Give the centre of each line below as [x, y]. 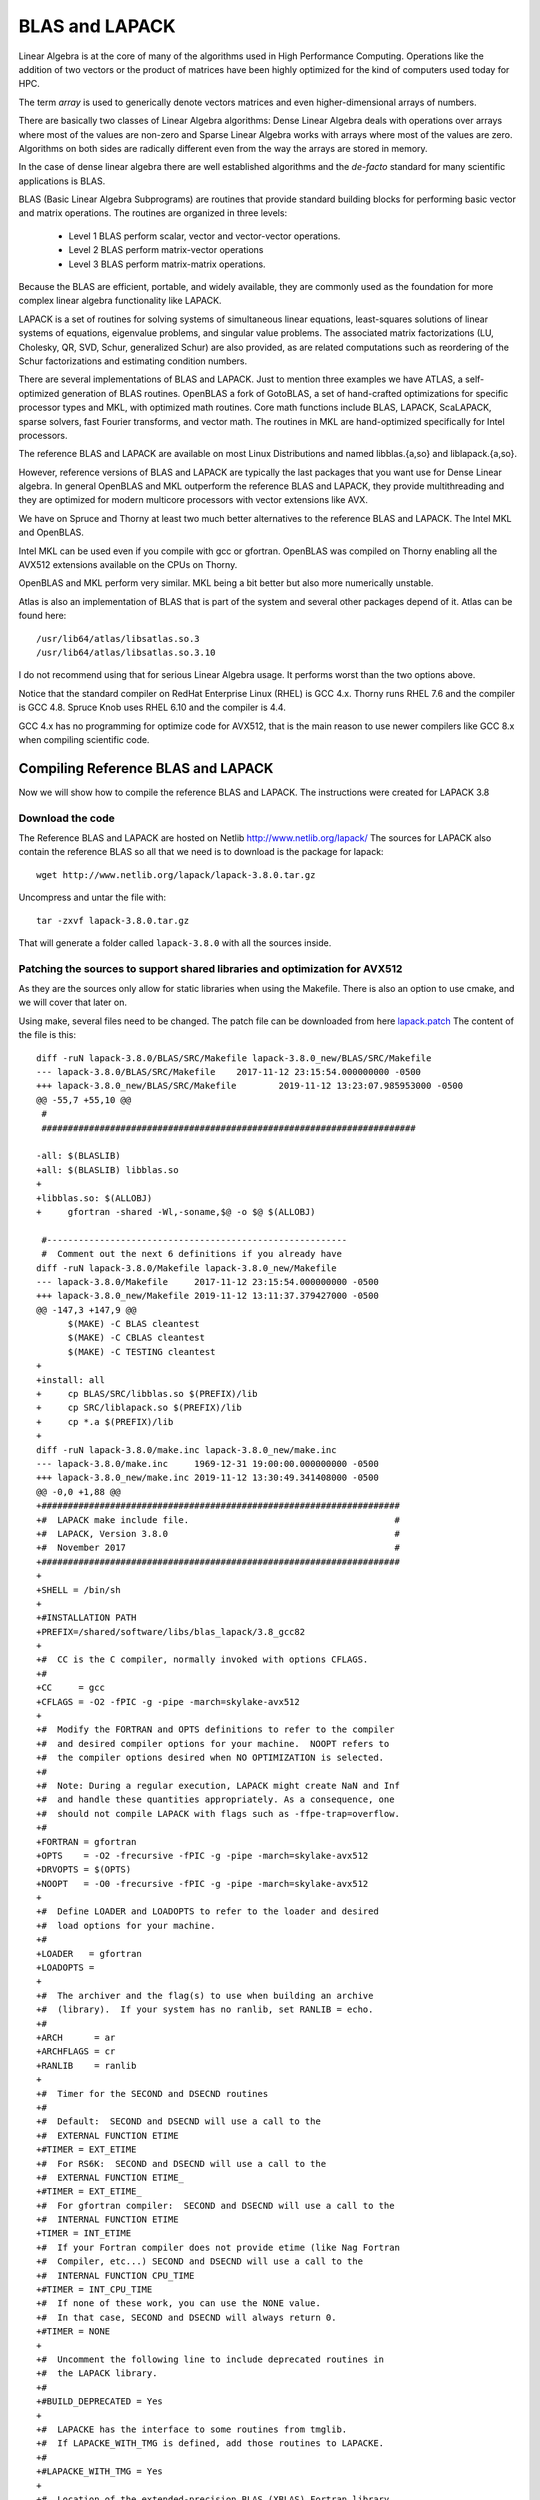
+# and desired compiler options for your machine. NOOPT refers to [213, 1743]
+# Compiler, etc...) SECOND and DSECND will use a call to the [200, 2261]
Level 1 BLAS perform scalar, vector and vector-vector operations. [204, 236]
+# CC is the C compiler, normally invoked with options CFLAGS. [202, 1659]
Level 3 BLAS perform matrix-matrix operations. [167, 264]
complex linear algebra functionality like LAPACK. [120, 301]
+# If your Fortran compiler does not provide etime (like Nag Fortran [218, 2247]
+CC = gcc [70, 1688]
